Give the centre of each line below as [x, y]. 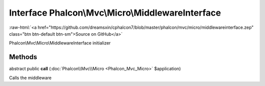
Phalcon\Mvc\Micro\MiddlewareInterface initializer [60, 43]
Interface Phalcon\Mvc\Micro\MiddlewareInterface [115, 13]
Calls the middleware [30, 78]
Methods [23, 57]
